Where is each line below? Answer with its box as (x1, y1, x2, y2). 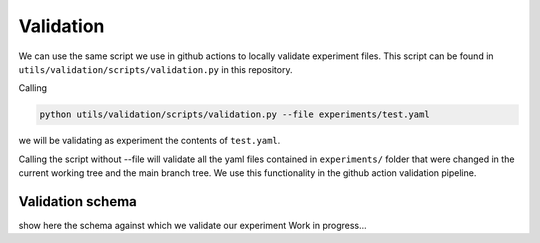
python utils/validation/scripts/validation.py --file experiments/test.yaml (39, 109, 430, 120)
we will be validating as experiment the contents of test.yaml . (18, 135, 281, 147)
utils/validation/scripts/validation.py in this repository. (18, 63, 293, 75)
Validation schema (18, 193, 137, 210)
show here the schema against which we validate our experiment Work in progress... (18, 219, 367, 231)
